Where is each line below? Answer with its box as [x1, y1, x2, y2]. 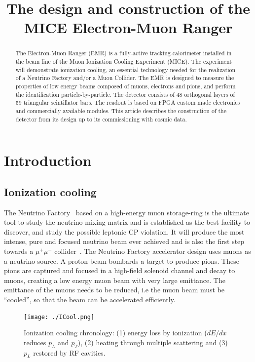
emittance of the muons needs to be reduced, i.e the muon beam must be [4, 284, 225, 295]
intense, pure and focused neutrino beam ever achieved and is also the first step [4, 236, 245, 246]
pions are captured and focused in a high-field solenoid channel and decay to [4, 265, 235, 276]
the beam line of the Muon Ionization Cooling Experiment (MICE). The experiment [15, 57, 232, 66]
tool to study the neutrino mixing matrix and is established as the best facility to [4, 217, 251, 227]
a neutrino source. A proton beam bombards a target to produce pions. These [4, 255, 239, 266]
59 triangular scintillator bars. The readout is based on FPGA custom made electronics [15, 98, 240, 107]
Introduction [4, 150, 92, 170]
